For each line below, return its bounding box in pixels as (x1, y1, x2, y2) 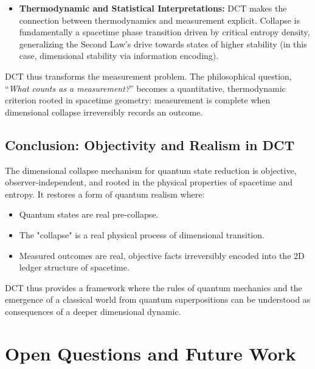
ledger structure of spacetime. (19, 261, 130, 274)
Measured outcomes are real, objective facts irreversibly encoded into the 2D (19, 249, 305, 261)
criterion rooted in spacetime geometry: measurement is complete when (5, 94, 271, 106)
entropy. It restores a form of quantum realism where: (5, 187, 205, 200)
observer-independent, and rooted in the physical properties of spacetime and (5, 176, 293, 188)
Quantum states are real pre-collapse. (19, 208, 159, 221)
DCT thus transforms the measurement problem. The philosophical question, (5, 69, 292, 82)
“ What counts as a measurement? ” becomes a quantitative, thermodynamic (5, 81, 286, 94)
